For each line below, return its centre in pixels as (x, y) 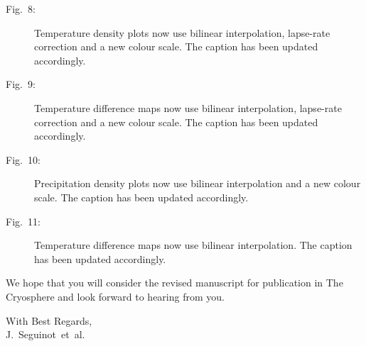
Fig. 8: (21, 9)
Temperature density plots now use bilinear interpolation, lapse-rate (182, 32)
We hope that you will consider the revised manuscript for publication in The (174, 283)
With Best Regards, (49, 320)
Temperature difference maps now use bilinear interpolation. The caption (193, 245)
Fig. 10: (23, 159)
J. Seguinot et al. (45, 334)
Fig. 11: (23, 221)
